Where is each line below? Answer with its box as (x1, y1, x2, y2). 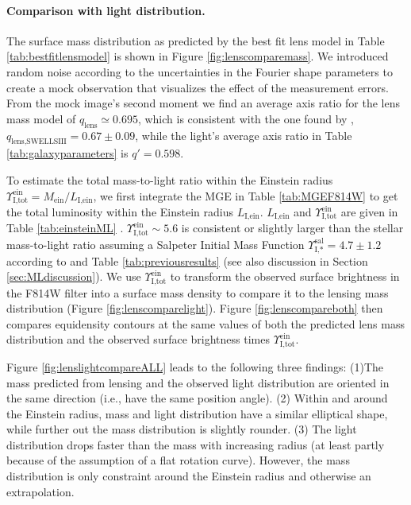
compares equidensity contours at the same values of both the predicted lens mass (6, 315, 405, 332)
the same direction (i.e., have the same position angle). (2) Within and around (6, 390, 388, 406)
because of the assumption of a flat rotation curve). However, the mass (6, 452, 350, 468)
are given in (340, 204, 398, 219)
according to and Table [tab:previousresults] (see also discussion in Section (6, 252, 368, 269)
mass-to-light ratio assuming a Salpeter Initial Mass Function (6, 235, 305, 252)
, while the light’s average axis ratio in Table (135, 126, 352, 143)
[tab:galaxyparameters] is (6, 145, 129, 161)
